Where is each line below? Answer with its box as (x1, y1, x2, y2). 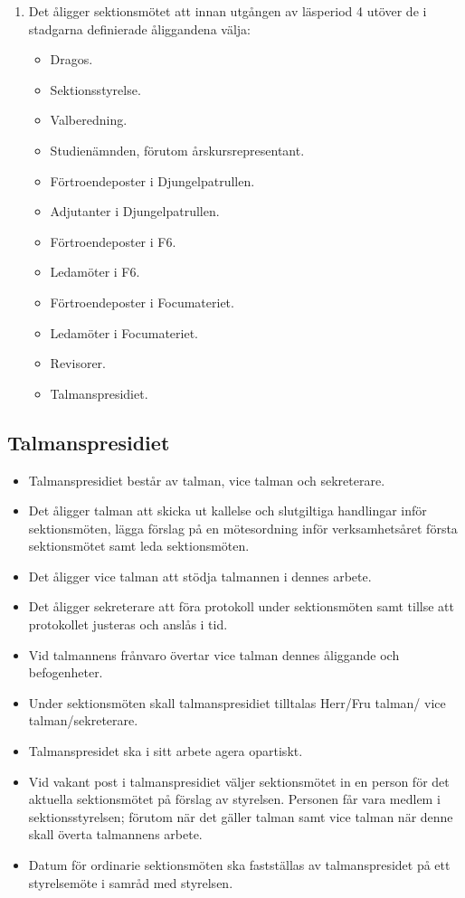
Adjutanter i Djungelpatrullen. (50, 202, 220, 221)
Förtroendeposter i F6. (50, 232, 176, 250)
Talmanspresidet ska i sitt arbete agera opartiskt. (28, 742, 303, 761)
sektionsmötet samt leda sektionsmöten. (28, 536, 250, 555)
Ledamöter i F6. (50, 262, 140, 281)
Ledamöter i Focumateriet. (50, 323, 199, 342)
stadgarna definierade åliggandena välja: (28, 19, 251, 38)
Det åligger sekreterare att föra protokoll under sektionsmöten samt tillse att (28, 597, 455, 616)
